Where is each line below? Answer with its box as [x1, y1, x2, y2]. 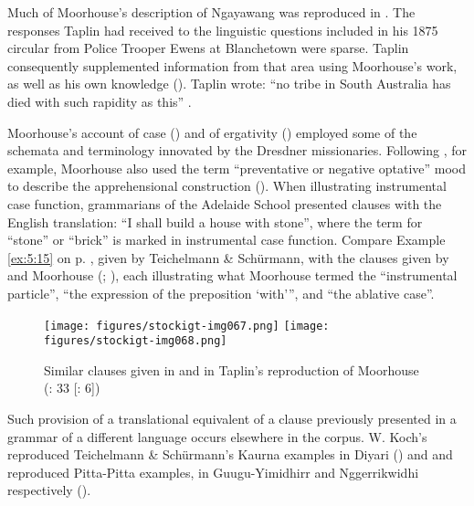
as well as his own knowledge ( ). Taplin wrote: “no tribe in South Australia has [7, 74, 451, 93]
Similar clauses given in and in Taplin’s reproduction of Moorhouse [44, 360, 419, 379]
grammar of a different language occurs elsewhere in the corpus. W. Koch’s [7, 427, 427, 446]
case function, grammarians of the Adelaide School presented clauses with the [7, 194, 442, 213]
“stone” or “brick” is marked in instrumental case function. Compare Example [7, 230, 446, 249]
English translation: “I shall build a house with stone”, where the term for [7, 212, 423, 231]
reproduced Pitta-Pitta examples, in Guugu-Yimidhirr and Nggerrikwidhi [7, 462, 419, 481]
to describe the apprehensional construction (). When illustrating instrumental [7, 176, 447, 195]
